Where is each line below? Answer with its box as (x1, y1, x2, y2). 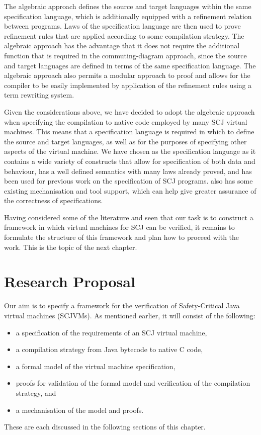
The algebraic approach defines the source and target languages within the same (4, 1, 251, 11)
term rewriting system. (4, 90, 74, 100)
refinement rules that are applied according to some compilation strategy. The (4, 30, 244, 41)
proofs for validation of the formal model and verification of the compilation (16, 378, 250, 388)
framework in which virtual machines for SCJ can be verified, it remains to (4, 222, 235, 232)
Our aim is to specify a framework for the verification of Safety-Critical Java (4, 300, 240, 311)
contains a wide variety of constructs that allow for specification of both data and (4, 155, 255, 166)
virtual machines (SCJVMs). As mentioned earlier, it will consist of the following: (4, 310, 255, 320)
